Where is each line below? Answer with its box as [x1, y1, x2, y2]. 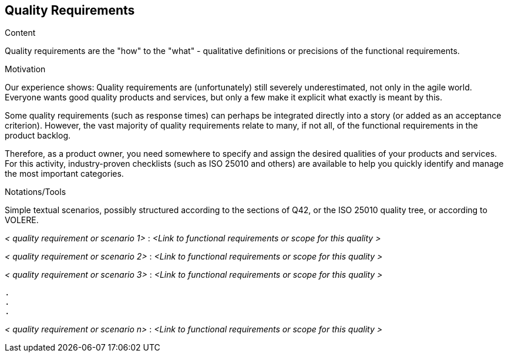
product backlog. [5, 130, 71, 141]
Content [5, 28, 36, 38]
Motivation [5, 64, 46, 75]
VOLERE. [5, 215, 39, 225]
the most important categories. [5, 169, 124, 179]
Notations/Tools [5, 187, 66, 197]
